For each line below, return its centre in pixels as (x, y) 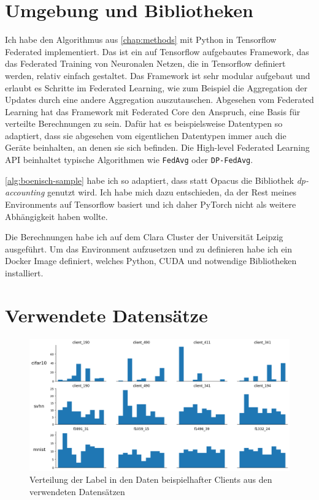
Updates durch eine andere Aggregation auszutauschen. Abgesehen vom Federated (159, 100)
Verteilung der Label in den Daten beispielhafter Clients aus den (151, 479)
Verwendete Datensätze (106, 315)
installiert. (24, 272)
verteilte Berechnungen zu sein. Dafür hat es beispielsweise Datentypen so (144, 123)
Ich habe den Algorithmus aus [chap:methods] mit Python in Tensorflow (141, 40)
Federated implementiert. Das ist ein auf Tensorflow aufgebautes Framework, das (157, 51)
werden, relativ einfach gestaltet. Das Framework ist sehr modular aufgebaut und (158, 75)
